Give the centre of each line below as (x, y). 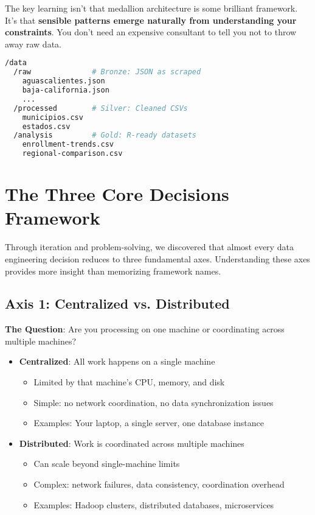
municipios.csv (53, 117)
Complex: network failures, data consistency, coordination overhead (159, 484)
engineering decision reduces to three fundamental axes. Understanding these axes (157, 258)
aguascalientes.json (64, 81)
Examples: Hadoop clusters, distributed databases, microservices (154, 504)
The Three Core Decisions (117, 194)
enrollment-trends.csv (68, 145)
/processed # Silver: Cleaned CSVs (101, 108)
